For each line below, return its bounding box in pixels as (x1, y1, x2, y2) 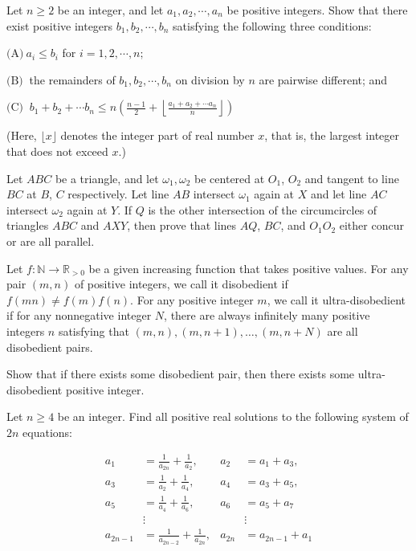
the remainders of (29, 71, 116, 88)
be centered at (194, 169, 265, 186)
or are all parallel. (6, 232, 95, 249)
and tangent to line (304, 169, 399, 186)
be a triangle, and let (55, 169, 159, 186)
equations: (22, 423, 72, 440)
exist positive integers (6, 17, 113, 34)
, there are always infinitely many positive (164, 307, 370, 324)
